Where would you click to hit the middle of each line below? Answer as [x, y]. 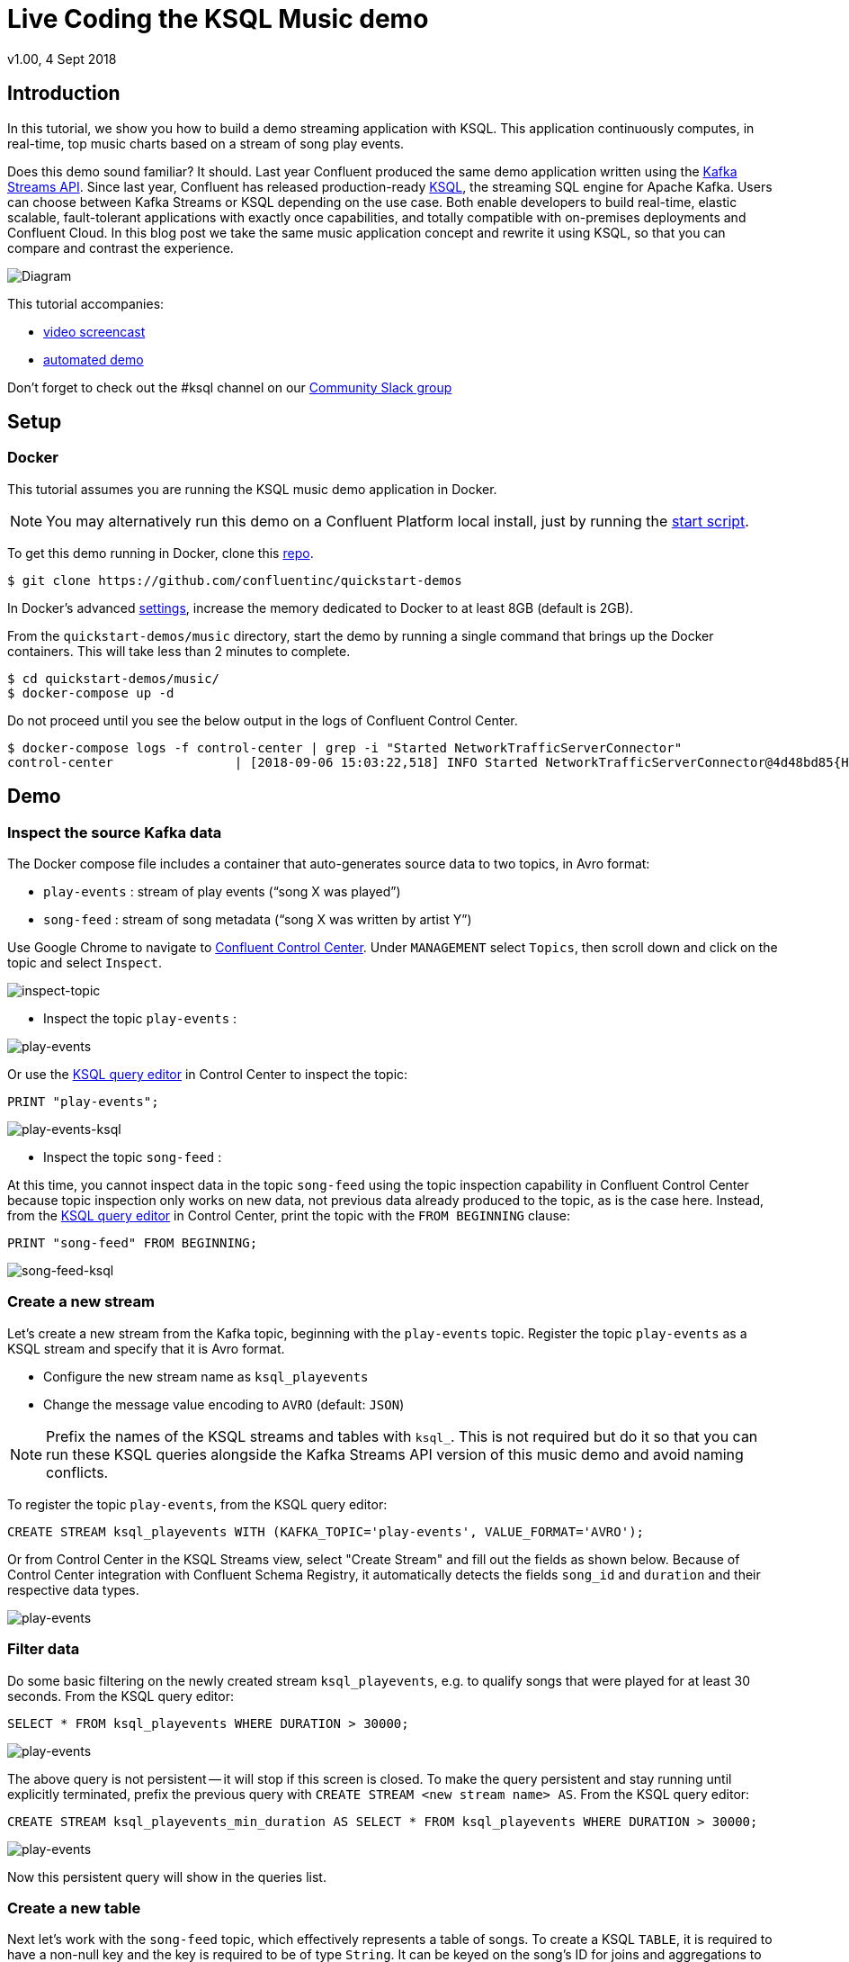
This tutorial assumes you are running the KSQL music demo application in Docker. [252, 489]
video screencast [94, 331]
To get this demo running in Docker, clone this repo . [161, 553]
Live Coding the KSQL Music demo [218, 19]
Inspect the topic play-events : [140, 1019]
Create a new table [74, 1908]
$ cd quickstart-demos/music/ [114, 678]
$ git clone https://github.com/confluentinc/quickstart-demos [235, 580]
